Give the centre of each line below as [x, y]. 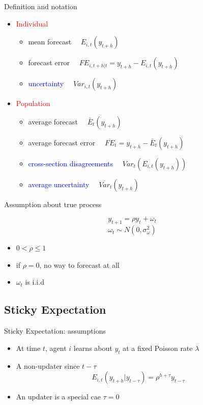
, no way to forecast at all [79, 264]
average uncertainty [59, 184]
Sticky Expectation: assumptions [55, 331]
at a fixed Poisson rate [158, 348]
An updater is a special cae [59, 397]
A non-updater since [48, 365]
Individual [32, 23]
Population [33, 103]
